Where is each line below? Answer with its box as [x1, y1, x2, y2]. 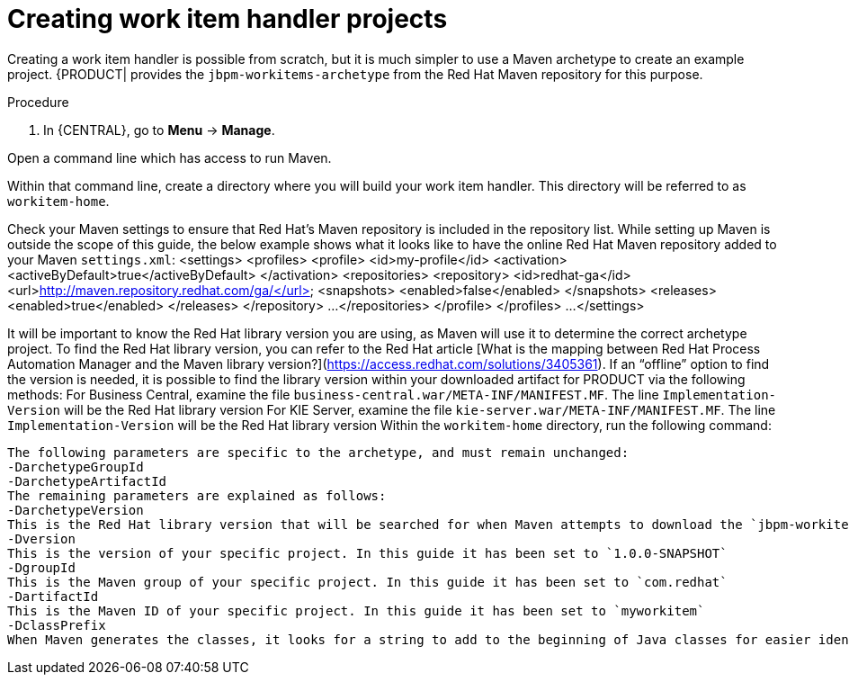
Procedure [7, 94, 69, 110]
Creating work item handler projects [7, 4, 448, 34]
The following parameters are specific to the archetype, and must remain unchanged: [7, 444, 630, 460]
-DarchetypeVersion [7, 502, 144, 517]
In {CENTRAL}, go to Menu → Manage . [43, 121, 275, 138]
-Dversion [7, 531, 76, 546]
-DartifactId [7, 588, 99, 604]
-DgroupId [7, 560, 76, 575]
